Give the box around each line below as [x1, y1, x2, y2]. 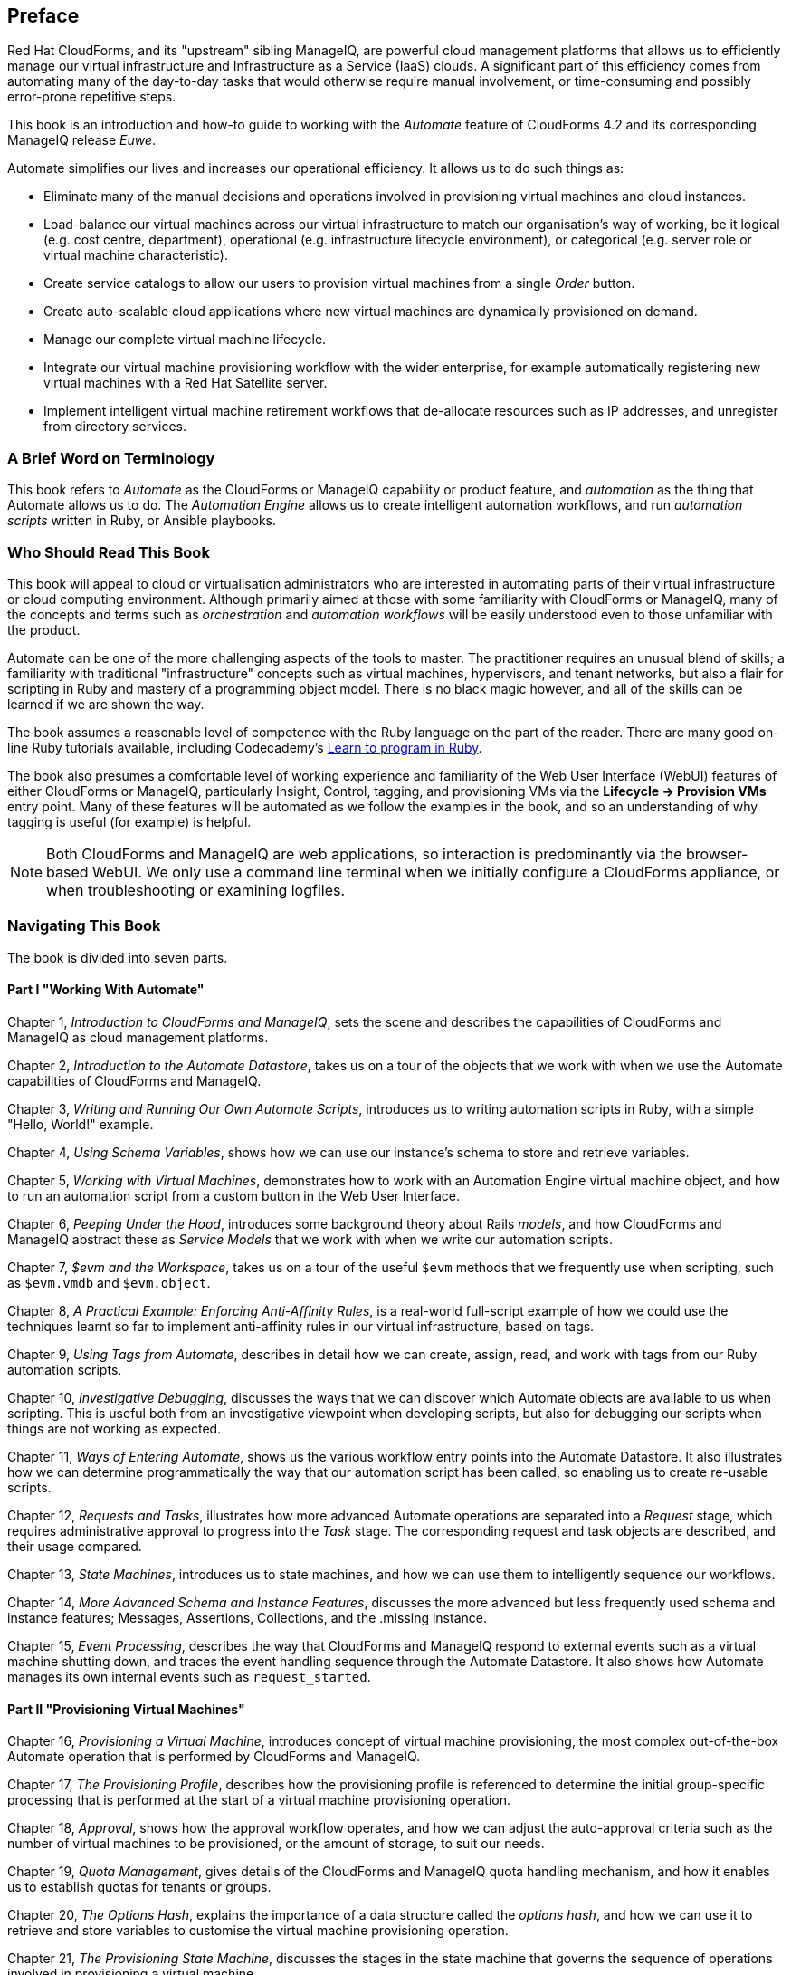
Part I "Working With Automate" [7, 982, 205, 998]
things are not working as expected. [7, 1420, 222, 1436]
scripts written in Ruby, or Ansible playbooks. [7, 513, 277, 529]
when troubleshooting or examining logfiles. [46, 880, 346, 899]
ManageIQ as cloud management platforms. [7, 1029, 269, 1045]
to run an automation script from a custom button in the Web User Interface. [7, 1187, 460, 1203]
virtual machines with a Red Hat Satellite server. [43, 375, 328, 391]
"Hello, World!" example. [7, 1116, 154, 1132]
